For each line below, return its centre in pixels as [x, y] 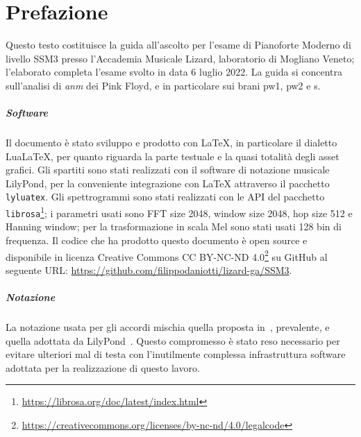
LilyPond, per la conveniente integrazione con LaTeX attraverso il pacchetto [168, 183]
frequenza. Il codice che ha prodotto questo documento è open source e [157, 240]
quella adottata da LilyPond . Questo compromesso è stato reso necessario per [173, 340]
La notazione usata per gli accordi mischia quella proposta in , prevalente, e [168, 327]
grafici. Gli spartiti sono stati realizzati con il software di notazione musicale [168, 170]
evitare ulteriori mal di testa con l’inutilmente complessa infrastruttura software [176, 354]
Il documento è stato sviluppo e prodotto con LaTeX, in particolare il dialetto [171, 143]
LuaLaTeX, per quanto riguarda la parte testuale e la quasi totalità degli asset [173, 156]
